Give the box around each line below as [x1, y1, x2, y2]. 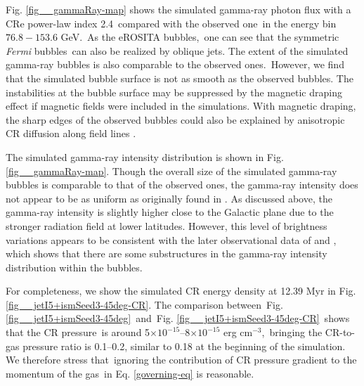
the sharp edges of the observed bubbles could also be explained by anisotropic [6, 112, 345, 127]
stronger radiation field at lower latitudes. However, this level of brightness [6, 218, 327, 233]
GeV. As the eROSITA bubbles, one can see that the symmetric [60, 30, 339, 44]
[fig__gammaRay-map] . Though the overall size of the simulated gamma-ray [6, 163, 337, 178]
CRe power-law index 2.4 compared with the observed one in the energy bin [6, 15, 337, 30]
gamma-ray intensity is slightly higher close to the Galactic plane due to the [6, 205, 334, 219]
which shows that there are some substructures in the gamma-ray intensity [6, 246, 327, 261]
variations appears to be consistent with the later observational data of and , [6, 232, 337, 247]
